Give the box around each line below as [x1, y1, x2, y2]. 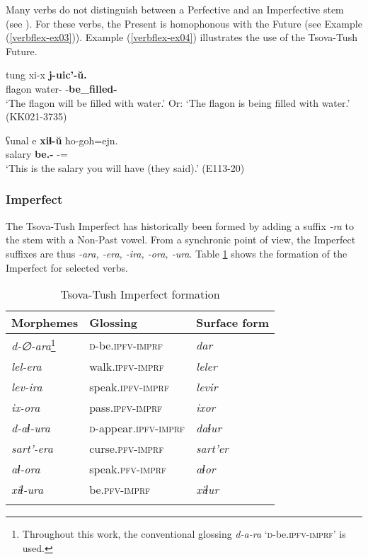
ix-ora [11, 399, 40, 416]
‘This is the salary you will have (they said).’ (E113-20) [6, 160, 245, 175]
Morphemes [11, 314, 79, 331]
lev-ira [11, 379, 42, 396]
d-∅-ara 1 [11, 335, 56, 355]
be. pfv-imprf [89, 481, 151, 498]
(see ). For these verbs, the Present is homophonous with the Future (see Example [6, 16, 362, 30]
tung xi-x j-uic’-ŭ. [6, 67, 87, 82]
